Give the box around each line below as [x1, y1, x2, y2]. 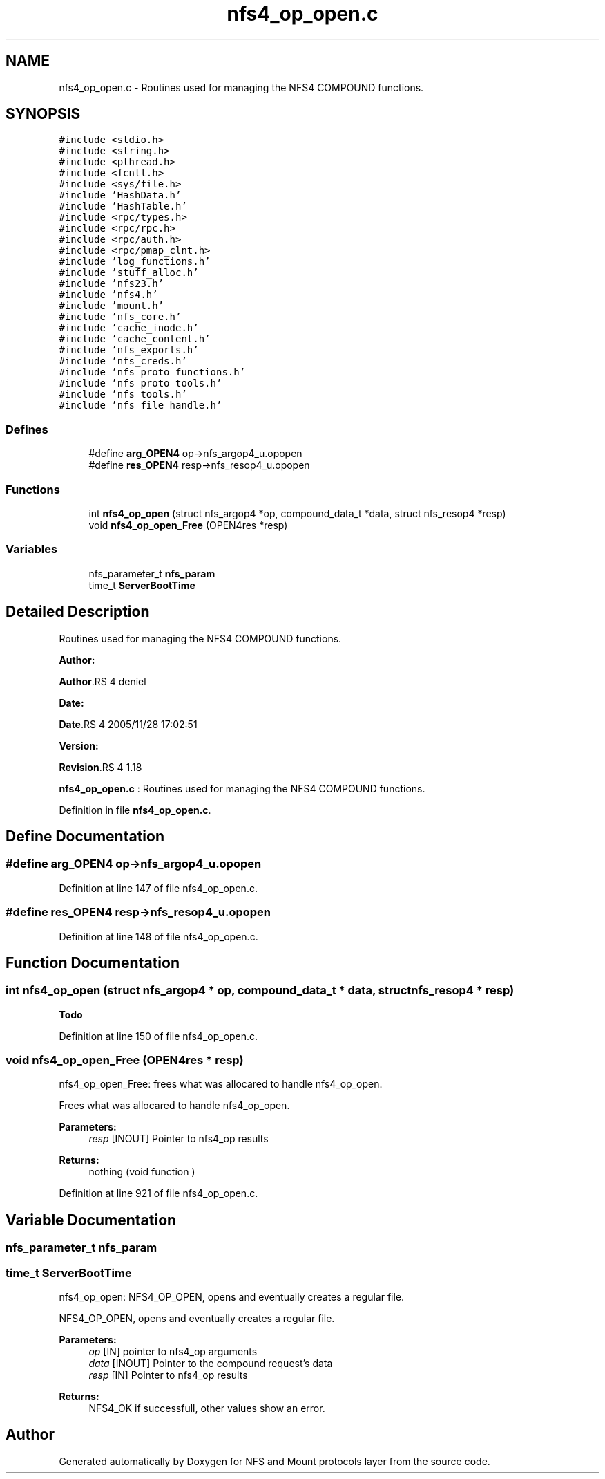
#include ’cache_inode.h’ [59, 322, 199, 334]
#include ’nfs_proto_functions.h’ [59, 366, 246, 378]
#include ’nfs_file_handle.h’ [59, 400, 222, 411]
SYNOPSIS [6, 105, 81, 123]
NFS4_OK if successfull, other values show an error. [88, 1402, 325, 1415]
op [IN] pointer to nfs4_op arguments [88, 1346, 258, 1358]
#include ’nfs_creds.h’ [59, 355, 187, 367]
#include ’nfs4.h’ [59, 289, 158, 301]
